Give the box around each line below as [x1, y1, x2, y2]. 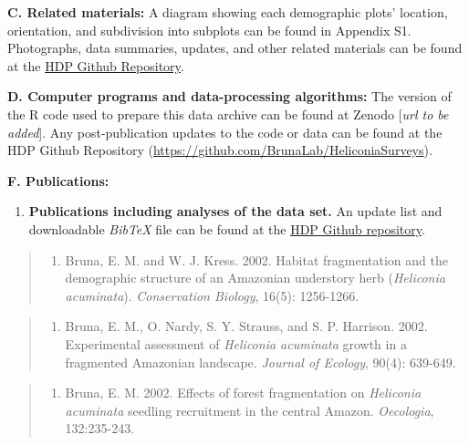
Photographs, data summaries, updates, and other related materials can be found [7, 38, 463, 57]
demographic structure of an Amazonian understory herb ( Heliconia [65, 268, 445, 287]
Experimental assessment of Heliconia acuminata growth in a [65, 334, 407, 353]
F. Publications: [7, 171, 109, 190]
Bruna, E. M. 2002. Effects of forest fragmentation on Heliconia [65, 383, 422, 402]
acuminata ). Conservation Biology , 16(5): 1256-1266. [65, 285, 360, 305]
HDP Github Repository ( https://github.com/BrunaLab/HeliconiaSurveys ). [7, 140, 433, 160]
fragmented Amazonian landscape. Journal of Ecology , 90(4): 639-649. [65, 352, 456, 371]
